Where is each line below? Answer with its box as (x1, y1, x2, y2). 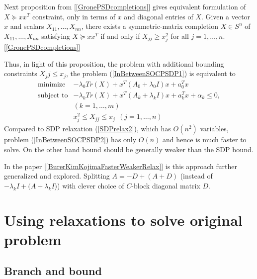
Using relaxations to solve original (4, 209, 243, 230)
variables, (200, 123, 229, 134)
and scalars (10, 21, 44, 31)
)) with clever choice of (54, 180, 124, 190)
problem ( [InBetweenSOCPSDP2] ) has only (4, 134, 137, 145)
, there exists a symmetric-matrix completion (81, 21, 218, 31)
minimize (38, 81, 66, 88)
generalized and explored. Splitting (4, 171, 110, 181)
